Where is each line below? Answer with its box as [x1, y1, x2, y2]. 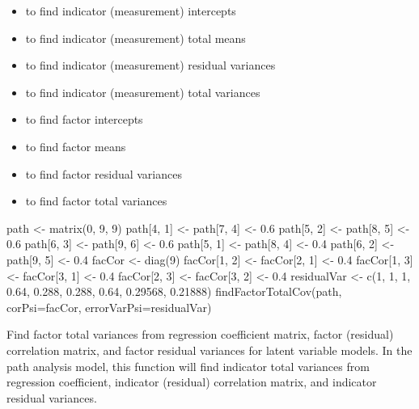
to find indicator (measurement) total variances [25, 83, 260, 100]
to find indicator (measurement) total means [25, 29, 246, 46]
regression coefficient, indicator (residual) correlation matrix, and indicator [6, 373, 377, 390]
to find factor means [25, 137, 126, 154]
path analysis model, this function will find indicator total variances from [6, 357, 370, 374]
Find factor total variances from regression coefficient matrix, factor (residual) [6, 326, 394, 343]
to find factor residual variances [25, 165, 182, 182]
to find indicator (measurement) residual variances [25, 57, 276, 74]
